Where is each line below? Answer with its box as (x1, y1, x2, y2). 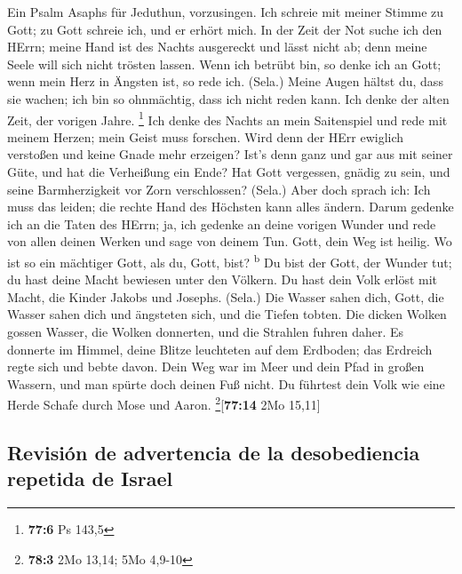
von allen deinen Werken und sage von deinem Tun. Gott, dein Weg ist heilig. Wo (7, 232, 452, 251)
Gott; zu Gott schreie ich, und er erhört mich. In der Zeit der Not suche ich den (7, 20, 442, 38)
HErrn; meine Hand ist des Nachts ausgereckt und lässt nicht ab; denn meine (7, 37, 427, 56)
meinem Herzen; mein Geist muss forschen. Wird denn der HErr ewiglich (7, 127, 404, 146)
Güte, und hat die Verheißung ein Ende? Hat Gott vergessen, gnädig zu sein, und (7, 163, 450, 180)
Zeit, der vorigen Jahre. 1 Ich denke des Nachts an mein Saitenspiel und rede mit (7, 108, 448, 129)
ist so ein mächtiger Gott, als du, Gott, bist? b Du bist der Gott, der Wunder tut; (7, 250, 452, 271)
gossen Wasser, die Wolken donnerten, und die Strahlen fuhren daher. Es (7, 323, 404, 340)
